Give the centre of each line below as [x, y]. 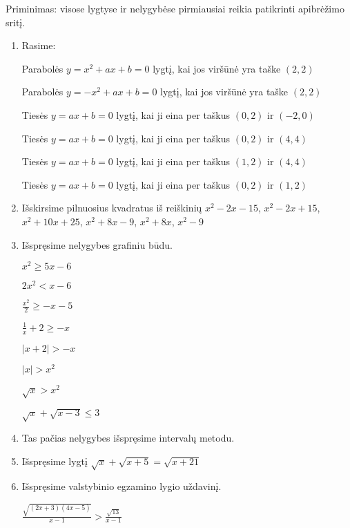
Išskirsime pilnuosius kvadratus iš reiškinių [112, 208]
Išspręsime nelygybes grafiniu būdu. [97, 244]
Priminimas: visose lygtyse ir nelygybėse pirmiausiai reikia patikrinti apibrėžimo [175, 8]
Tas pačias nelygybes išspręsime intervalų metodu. [128, 437]
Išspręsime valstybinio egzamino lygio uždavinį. [121, 486]
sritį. [16, 22]
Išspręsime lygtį [55, 461]
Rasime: [39, 45]
